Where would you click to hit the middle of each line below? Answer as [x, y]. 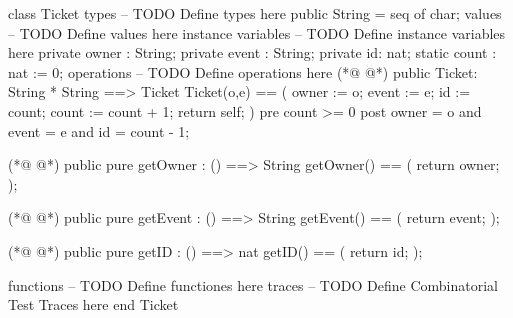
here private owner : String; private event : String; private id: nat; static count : [252, 52]
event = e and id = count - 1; [99, 130]
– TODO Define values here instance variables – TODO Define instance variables [257, 32]
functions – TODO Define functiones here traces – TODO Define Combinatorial [253, 284]
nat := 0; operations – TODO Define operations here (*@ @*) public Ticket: [243, 71]
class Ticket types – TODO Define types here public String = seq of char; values [255, 13]
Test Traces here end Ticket [93, 304]
